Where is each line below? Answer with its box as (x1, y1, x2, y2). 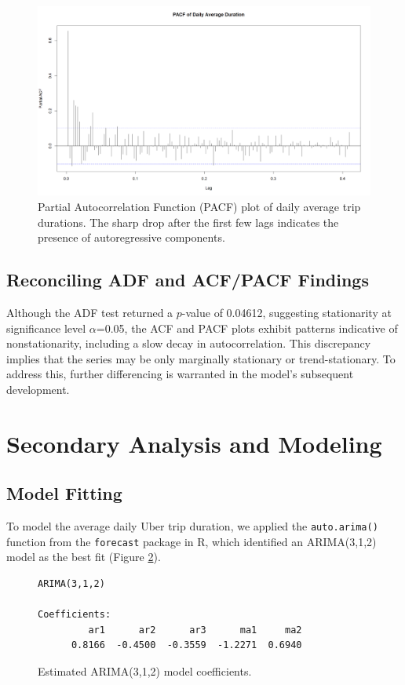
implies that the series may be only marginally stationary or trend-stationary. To (6, 350, 396, 366)
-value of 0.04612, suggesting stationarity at (181, 304, 392, 320)
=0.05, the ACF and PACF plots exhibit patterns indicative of (96, 319, 398, 336)
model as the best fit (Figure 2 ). (6, 548, 161, 565)
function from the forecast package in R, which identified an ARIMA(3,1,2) (6, 533, 377, 549)
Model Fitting (6, 481, 122, 505)
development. (6, 381, 70, 397)
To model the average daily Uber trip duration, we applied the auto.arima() (6, 518, 378, 534)
